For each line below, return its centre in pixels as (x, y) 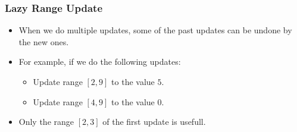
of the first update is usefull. (154, 122)
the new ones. (44, 41)
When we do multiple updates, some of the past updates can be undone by (155, 30)
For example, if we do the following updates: (100, 62)
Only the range (46, 122)
